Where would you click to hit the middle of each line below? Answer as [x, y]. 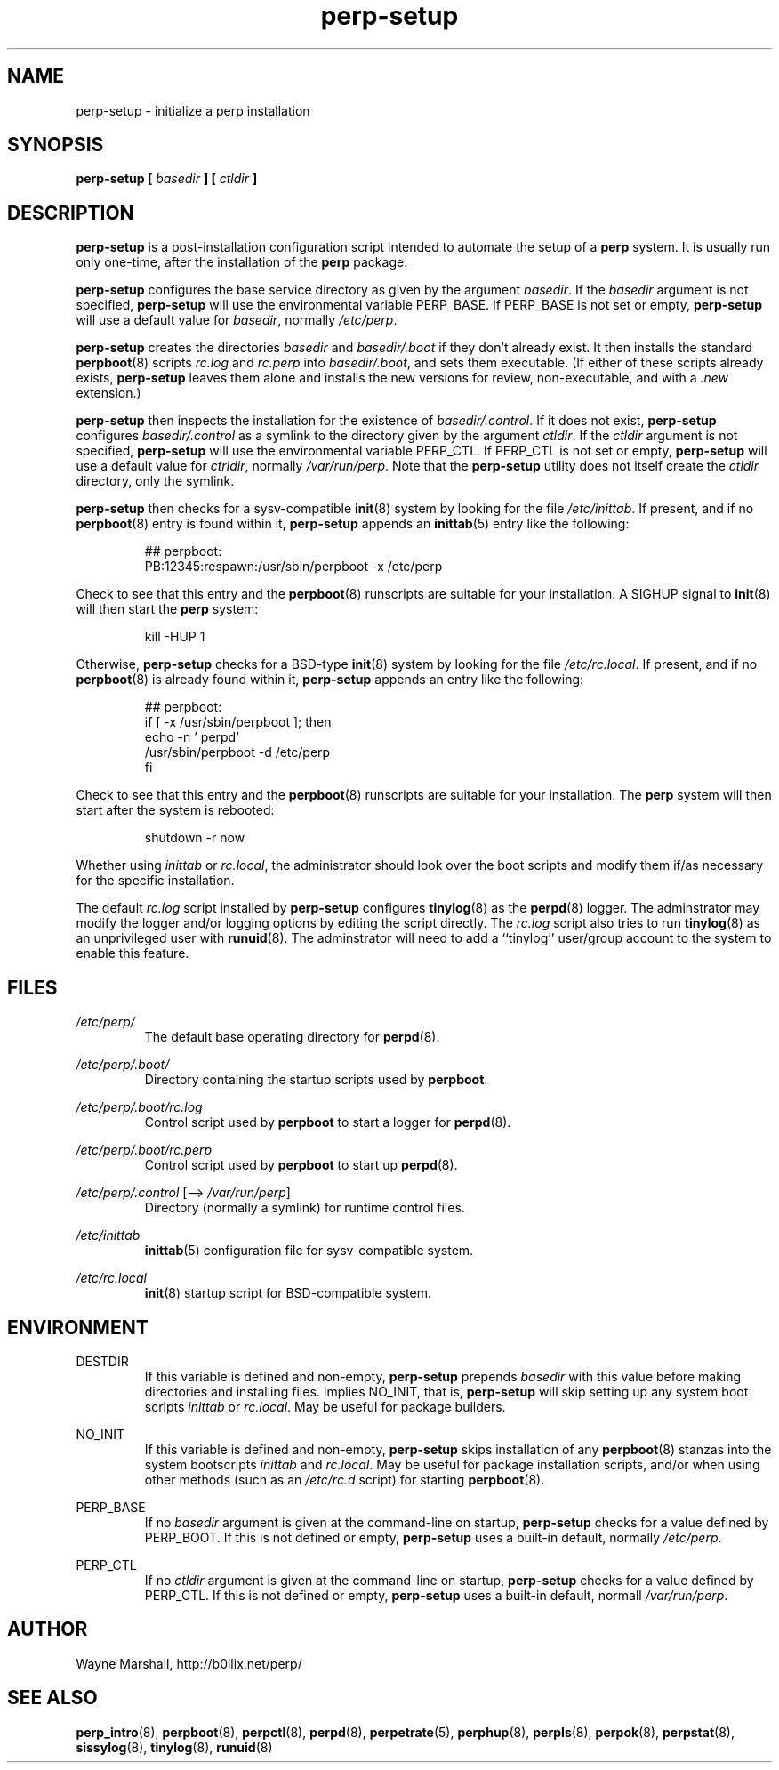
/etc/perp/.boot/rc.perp [144, 1150]
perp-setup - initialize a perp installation [193, 110]
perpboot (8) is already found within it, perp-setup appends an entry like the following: [330, 680]
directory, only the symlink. [155, 481]
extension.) [108, 393]
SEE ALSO [52, 1698]
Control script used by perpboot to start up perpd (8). [301, 1165]
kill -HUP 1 [175, 637]
